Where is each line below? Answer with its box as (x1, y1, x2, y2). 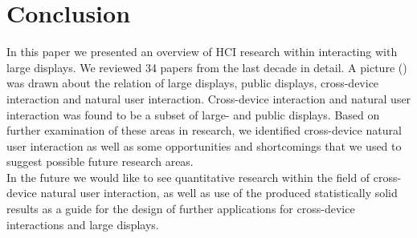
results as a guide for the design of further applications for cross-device (6, 200, 355, 217)
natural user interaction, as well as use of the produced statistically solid (40, 184, 398, 201)
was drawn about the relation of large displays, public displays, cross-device (6, 75, 379, 91)
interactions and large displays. (6, 216, 159, 232)
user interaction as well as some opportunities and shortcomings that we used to (6, 137, 402, 154)
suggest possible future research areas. (6, 153, 194, 170)
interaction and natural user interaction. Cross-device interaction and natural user (6, 90, 411, 107)
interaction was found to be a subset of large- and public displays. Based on (6, 106, 380, 123)
